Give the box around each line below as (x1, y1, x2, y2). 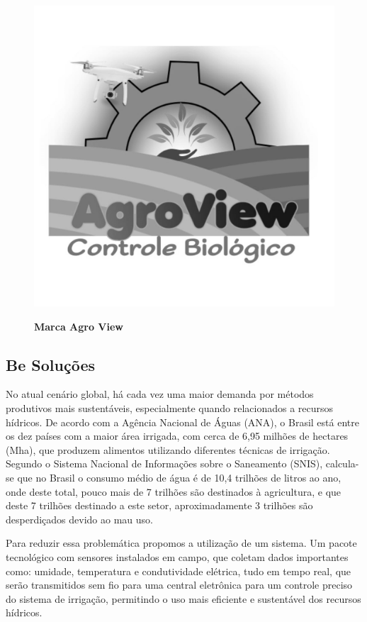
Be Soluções (6, 353, 95, 375)
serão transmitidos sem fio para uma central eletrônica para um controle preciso (6, 577, 353, 592)
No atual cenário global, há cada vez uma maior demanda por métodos (6, 387, 314, 401)
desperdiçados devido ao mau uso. (6, 511, 153, 526)
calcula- (325, 456, 359, 471)
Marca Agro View (34, 318, 123, 333)
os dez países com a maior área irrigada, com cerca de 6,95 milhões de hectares (6, 428, 349, 443)
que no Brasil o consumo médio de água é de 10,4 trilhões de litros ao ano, (17, 470, 341, 484)
